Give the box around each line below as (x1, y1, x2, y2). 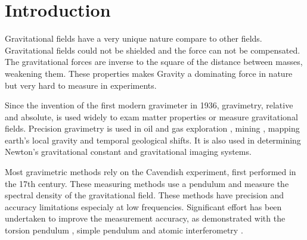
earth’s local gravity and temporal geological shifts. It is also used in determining (5, 133, 301, 146)
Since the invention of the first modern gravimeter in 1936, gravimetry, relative (5, 99, 293, 111)
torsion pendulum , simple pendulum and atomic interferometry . (5, 224, 243, 236)
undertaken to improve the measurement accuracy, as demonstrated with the (5, 212, 286, 225)
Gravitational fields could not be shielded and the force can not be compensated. (5, 43, 300, 56)
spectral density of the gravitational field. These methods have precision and (5, 189, 284, 201)
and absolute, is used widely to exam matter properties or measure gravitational (5, 110, 298, 123)
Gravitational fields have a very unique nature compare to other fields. (5, 32, 262, 45)
